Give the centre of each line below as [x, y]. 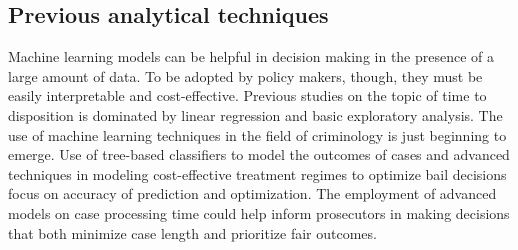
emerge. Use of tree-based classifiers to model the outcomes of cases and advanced [259, 154]
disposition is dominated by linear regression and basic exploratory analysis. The [255, 114]
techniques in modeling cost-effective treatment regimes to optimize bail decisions [257, 173]
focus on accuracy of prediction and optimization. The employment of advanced [252, 193]
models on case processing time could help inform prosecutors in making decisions [259, 212]
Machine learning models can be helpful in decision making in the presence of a [251, 56]
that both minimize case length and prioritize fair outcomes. [192, 232]
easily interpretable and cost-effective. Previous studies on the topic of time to [247, 95]
